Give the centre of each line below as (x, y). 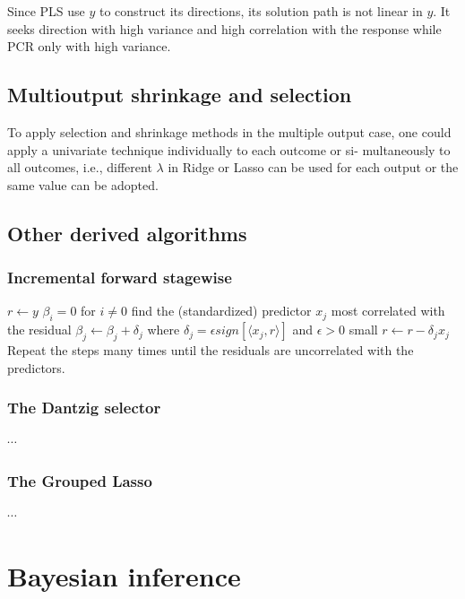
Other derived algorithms (127, 233)
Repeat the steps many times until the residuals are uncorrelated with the (211, 349)
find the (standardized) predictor (221, 311)
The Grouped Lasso (80, 480)
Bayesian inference (124, 575)
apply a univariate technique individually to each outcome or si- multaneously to (229, 149)
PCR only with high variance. (89, 46)
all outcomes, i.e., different (80, 167)
